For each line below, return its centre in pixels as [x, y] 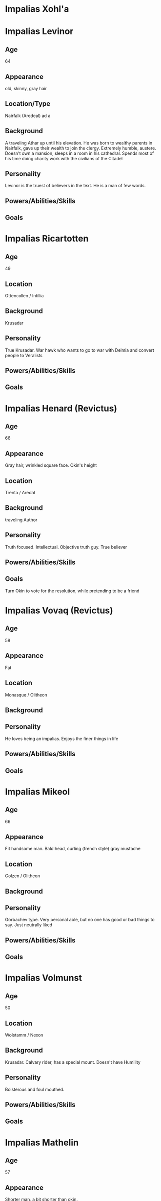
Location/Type [28, 104]
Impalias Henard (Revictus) [61, 408]
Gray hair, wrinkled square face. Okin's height [51, 465]
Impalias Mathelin [42, 1142]
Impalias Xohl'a [37, 9]
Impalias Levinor [39, 32]
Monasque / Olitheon [26, 695]
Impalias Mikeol [38, 792]
